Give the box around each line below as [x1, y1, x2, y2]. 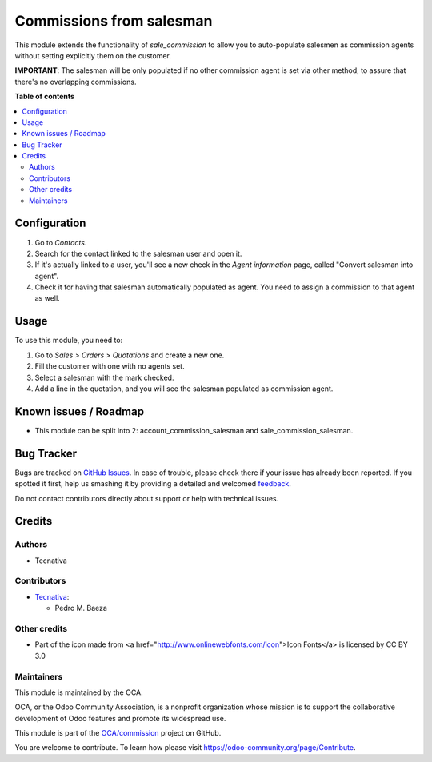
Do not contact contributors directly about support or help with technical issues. [14, 493, 279, 503]
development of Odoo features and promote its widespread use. [14, 713, 226, 723]
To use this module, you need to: [14, 336, 123, 345]
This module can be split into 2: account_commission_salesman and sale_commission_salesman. [34, 425, 354, 435]
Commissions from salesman [14, 12, 213, 30]
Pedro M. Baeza [54, 604, 108, 613]
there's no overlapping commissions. [14, 77, 137, 86]
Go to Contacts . [34, 237, 87, 247]
